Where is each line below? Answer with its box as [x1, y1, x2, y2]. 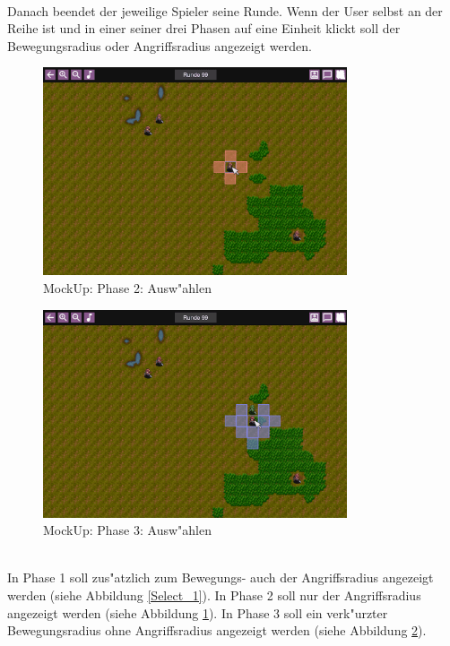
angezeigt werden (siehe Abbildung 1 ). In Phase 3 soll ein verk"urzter [7, 603, 388, 622]
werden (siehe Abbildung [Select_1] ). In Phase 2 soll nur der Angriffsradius [7, 585, 421, 604]
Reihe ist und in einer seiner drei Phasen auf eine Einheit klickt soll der [7, 19, 401, 38]
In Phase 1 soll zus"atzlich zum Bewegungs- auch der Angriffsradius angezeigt [7, 568, 434, 587]
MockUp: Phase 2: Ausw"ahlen [43, 278, 212, 297]
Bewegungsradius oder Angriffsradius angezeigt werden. [7, 36, 312, 55]
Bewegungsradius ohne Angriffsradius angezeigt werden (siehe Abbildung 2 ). [7, 621, 427, 640]
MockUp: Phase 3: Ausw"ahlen [43, 521, 212, 539]
